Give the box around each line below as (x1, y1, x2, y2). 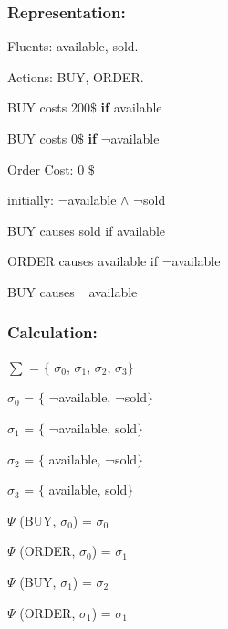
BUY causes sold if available (7, 220, 166, 240)
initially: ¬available (7, 190, 117, 209)
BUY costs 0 (7, 129, 78, 147)
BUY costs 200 (7, 98, 90, 117)
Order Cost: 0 (7, 159, 85, 178)
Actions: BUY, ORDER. (7, 67, 144, 86)
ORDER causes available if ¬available (7, 251, 221, 271)
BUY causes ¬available (7, 282, 138, 301)
